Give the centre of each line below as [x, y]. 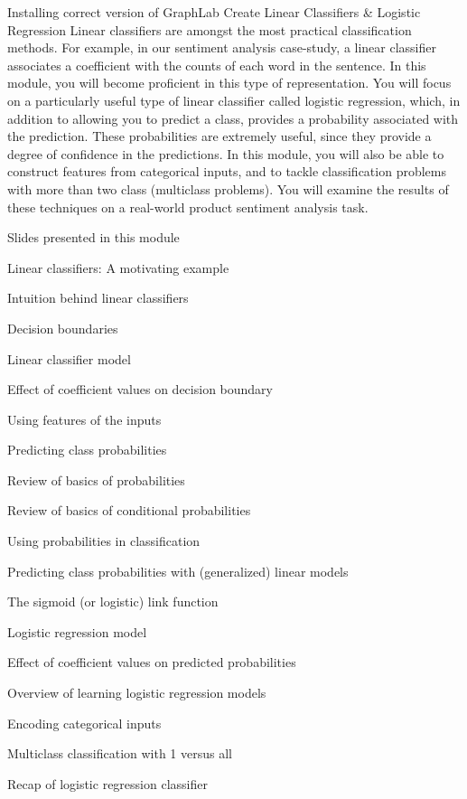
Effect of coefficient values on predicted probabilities [152, 662]
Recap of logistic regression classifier [107, 783]
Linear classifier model [69, 358]
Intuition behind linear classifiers [98, 298]
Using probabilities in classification [104, 541]
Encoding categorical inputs [84, 723]
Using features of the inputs [84, 419]
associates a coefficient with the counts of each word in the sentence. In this [217, 65]
